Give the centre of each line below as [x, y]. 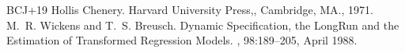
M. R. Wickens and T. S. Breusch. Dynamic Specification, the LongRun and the [203, 25]
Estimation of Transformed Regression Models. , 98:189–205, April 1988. [182, 40]
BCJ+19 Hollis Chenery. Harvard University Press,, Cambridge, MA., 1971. [190, 9]
